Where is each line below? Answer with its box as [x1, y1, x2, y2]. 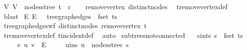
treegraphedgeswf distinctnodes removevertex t [3, 20, 147, 31]
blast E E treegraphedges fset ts [3, 11, 117, 21]
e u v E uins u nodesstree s [17, 39, 129, 50]
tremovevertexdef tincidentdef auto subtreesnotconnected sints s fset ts [3, 30, 243, 40]
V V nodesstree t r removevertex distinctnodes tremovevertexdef [3, 1, 228, 11]
